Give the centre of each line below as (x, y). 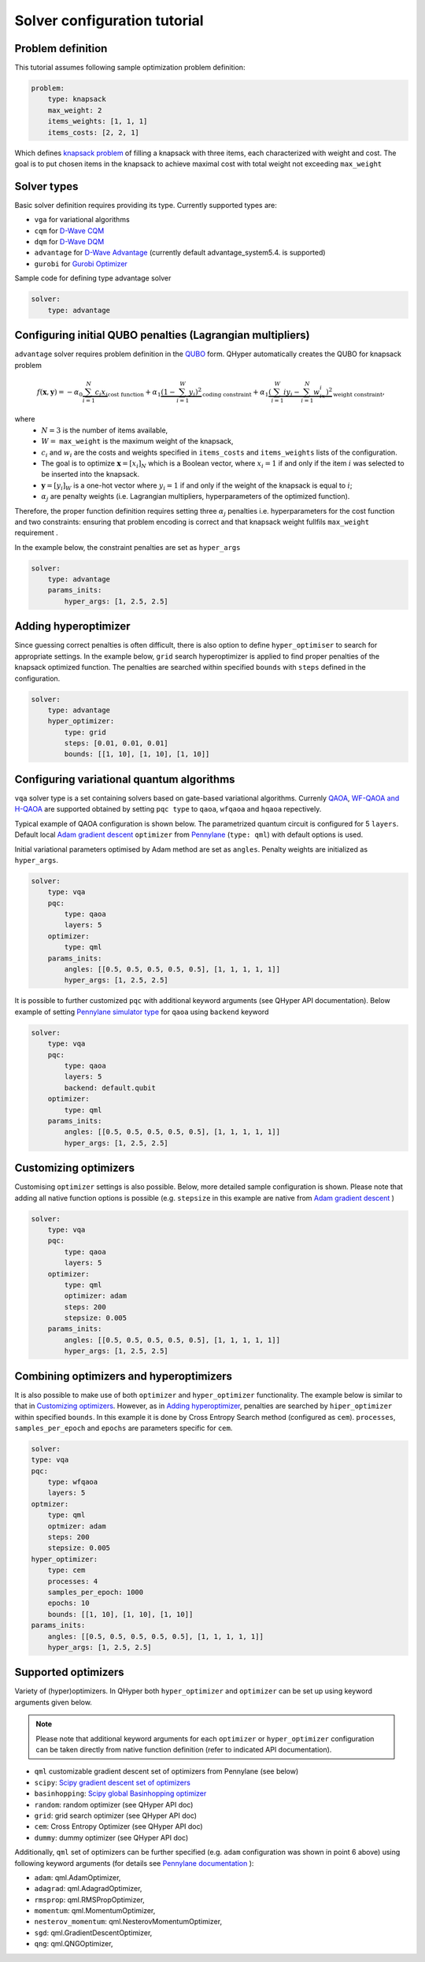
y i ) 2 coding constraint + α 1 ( (230, 392)
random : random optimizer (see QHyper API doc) (114, 1804)
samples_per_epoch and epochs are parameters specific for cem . (124, 1428)
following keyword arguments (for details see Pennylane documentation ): (134, 1863)
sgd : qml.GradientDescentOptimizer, (93, 1932)
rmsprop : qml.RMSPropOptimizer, (89, 1900)
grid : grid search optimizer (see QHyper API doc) (115, 1815)
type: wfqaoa (73, 1482)
